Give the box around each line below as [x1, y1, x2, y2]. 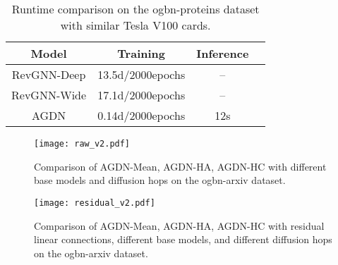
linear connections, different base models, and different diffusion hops [34, 232, 332, 247]
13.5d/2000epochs [97, 66, 186, 82]
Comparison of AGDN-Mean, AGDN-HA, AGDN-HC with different [34, 159, 327, 173]
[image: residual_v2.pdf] [34, 197, 155, 208]
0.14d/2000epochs [97, 107, 186, 123]
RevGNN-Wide [11, 87, 87, 103]
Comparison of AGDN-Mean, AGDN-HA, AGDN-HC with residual [34, 218, 325, 233]
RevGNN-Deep [11, 66, 86, 82]
